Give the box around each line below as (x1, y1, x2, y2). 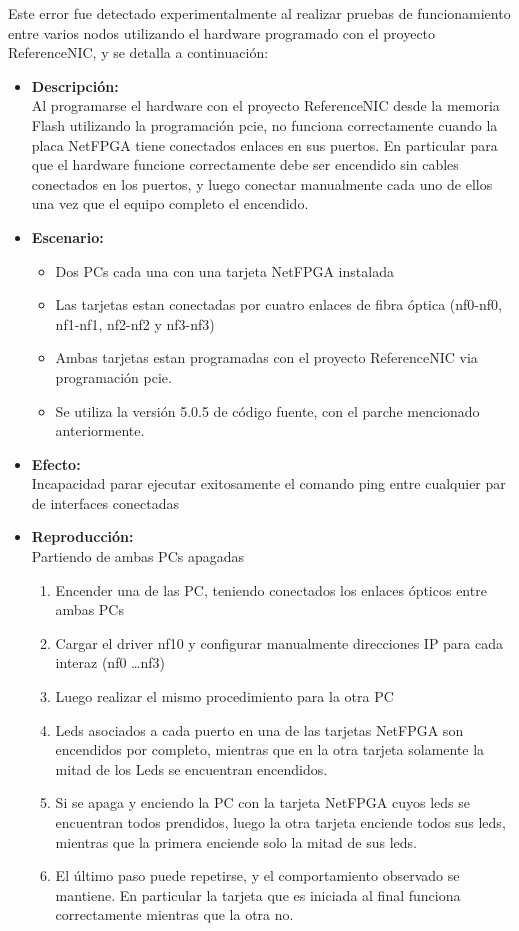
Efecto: (31, 453, 81, 474)
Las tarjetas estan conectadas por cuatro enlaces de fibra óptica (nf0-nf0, (55, 294, 502, 315)
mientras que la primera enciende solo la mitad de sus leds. (55, 831, 417, 852)
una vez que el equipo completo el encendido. (31, 193, 309, 214)
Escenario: (31, 226, 104, 247)
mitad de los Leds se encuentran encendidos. (55, 758, 328, 779)
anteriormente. (55, 420, 145, 441)
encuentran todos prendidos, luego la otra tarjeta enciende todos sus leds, (55, 812, 506, 832)
